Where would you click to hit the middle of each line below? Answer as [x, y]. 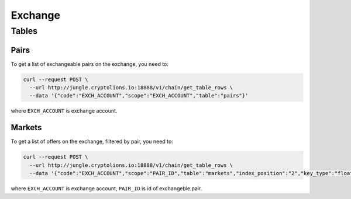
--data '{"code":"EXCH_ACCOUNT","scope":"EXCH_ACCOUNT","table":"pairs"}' [139, 96]
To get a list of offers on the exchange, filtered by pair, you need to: [92, 142]
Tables [24, 31]
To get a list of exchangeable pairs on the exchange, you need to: [90, 64]
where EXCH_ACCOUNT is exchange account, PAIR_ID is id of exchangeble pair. [106, 188]
